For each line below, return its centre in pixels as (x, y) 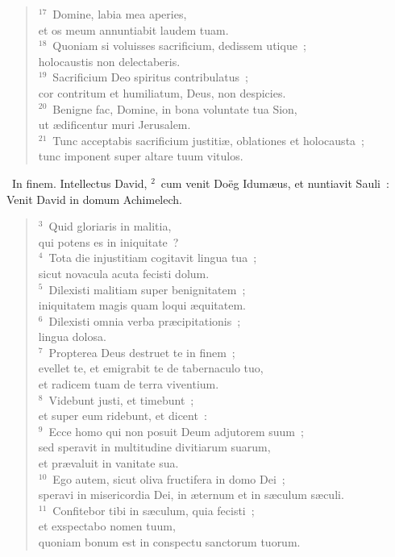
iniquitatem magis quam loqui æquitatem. (142, 305)
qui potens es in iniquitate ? (108, 241)
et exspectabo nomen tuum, (107, 526)
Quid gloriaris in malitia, (110, 226)
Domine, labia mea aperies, (120, 14)
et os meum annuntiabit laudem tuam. (133, 29)
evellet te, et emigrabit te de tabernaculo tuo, (151, 368)
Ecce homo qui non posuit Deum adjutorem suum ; (176, 431)
